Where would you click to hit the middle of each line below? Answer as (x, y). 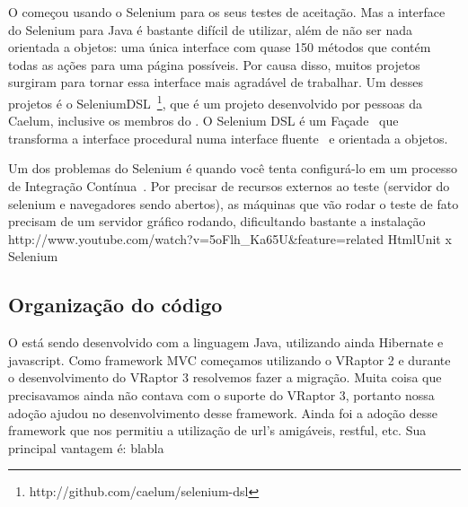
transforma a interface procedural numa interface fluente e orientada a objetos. (228, 138)
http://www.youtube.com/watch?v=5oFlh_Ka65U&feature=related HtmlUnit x (230, 238)
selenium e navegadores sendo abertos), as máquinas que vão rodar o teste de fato (234, 203)
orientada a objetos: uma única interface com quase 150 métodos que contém (220, 47)
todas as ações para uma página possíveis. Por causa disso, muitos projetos (214, 64)
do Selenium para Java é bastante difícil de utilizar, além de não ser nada (211, 29)
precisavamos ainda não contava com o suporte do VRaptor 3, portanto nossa (221, 394)
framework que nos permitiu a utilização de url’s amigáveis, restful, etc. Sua (217, 430)
